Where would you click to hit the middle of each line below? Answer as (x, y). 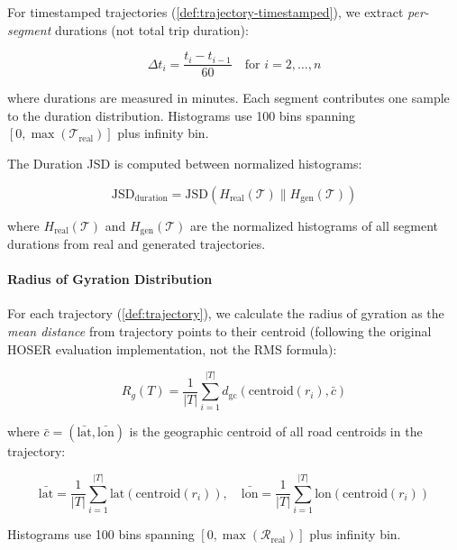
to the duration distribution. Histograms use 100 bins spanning (182, 115)
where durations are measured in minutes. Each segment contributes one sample (228, 98)
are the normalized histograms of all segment (314, 225)
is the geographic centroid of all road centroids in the (276, 431)
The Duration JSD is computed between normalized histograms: (185, 164)
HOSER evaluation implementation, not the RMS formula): (172, 348)
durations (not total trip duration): (151, 29)
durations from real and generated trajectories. (137, 244)
